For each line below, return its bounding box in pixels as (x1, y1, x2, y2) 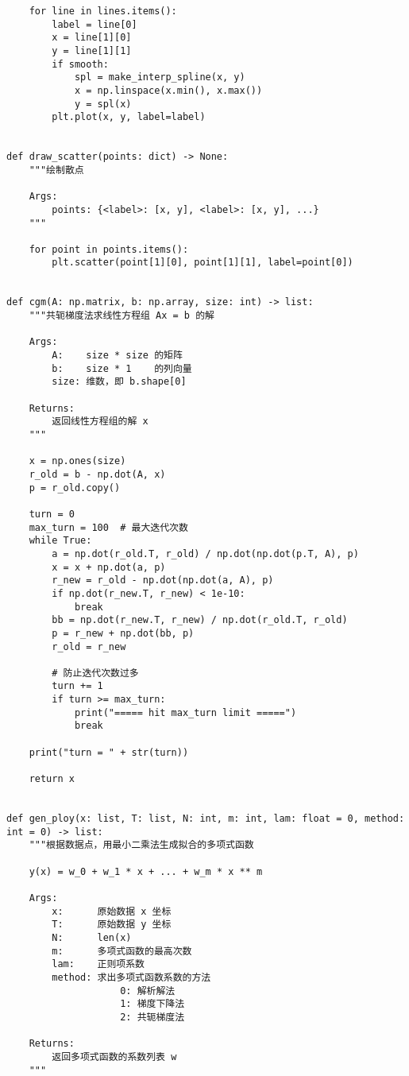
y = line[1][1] (52, 45, 132, 56)
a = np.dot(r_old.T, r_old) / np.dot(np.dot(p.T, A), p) (52, 548, 359, 559)
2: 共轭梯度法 (120, 1011, 185, 1023)
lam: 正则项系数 (52, 958, 145, 970)
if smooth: (52, 58, 109, 70)
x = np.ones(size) (29, 455, 126, 467)
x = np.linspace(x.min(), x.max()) (74, 84, 263, 96)
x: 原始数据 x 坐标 (52, 905, 172, 917)
